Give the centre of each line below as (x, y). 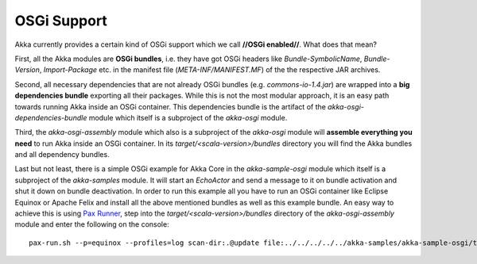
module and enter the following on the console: (92, 224)
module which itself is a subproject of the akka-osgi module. (188, 117)
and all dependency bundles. (62, 155)
